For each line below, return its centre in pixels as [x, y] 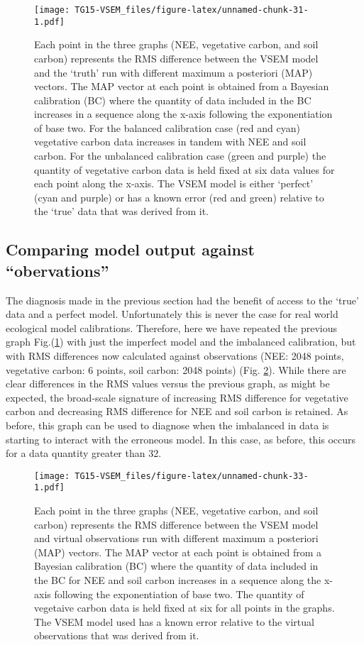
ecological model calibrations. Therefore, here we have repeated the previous [172, 327]
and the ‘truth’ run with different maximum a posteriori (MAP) [173, 72]
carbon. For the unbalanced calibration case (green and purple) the [180, 156]
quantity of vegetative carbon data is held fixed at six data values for [184, 169]
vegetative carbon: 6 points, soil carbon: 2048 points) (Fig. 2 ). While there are [176, 369]
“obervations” [57, 270]
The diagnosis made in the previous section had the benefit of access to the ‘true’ [182, 300]
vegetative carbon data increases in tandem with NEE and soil [170, 142]
